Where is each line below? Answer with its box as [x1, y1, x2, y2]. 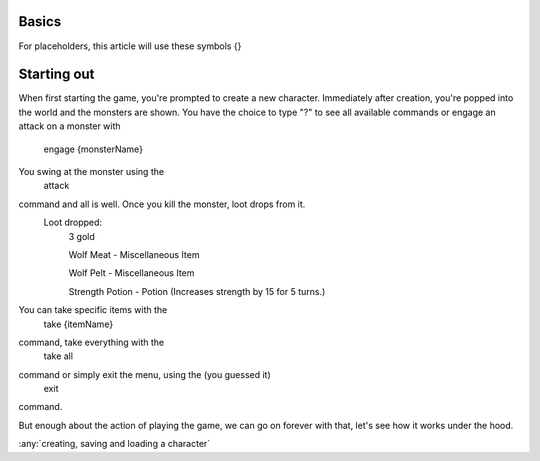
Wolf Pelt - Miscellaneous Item [68, 267, 195, 279]
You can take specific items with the [18, 304, 168, 316]
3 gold [68, 230, 95, 242]
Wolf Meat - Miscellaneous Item [68, 248, 200, 260]
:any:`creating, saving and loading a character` [18, 438, 211, 450]
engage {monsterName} [43, 143, 144, 155]
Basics [18, 13, 62, 30]
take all [43, 350, 74, 362]
